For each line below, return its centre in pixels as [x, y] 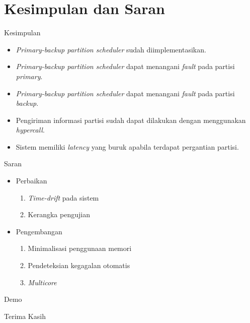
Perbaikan [31, 181]
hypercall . [30, 130]
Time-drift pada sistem [63, 197]
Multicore [42, 282]
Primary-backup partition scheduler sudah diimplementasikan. [111, 49]
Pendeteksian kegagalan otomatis [79, 265]
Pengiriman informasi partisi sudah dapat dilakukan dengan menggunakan [131, 120]
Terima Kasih [25, 316]
